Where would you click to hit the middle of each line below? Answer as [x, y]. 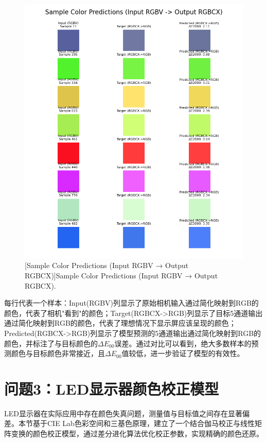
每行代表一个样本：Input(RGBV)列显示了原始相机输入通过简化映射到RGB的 [131, 303]
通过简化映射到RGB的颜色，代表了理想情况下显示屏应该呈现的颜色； [120, 323]
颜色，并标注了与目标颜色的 [51, 343]
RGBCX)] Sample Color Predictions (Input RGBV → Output [121, 275]
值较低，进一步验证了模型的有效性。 [183, 353]
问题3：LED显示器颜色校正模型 [112, 388]
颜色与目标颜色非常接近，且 [58, 353]
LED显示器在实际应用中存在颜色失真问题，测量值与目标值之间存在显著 [123, 413]
